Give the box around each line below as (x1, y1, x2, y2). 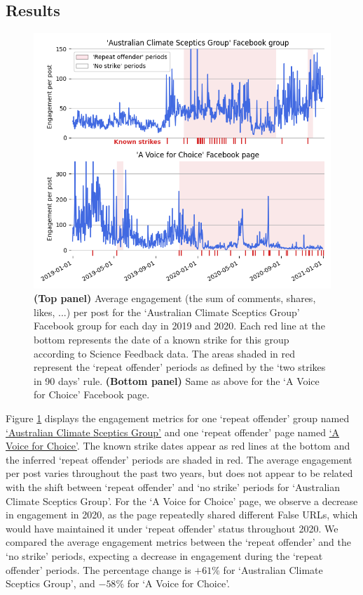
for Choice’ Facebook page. (34, 387, 150, 402)
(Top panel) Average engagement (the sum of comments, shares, (34, 291, 316, 306)
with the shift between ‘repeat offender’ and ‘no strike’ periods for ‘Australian (6, 479, 340, 494)
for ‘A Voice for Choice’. (127, 576, 231, 591)
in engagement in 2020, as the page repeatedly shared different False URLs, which (6, 507, 358, 522)
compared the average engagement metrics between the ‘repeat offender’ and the (6, 535, 351, 549)
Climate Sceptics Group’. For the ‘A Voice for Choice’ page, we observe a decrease (6, 493, 358, 508)
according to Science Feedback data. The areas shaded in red (34, 346, 296, 360)
